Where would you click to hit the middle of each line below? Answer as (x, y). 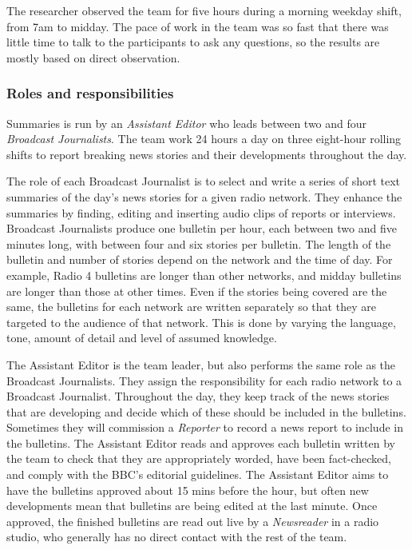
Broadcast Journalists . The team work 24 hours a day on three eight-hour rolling (204, 139)
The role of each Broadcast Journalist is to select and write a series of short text (204, 181)
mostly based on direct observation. (93, 57)
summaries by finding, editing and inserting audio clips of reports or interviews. (201, 212)
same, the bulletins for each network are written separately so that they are (191, 307)
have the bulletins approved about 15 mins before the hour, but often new (188, 490)
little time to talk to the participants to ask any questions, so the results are (193, 42)
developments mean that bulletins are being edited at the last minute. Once (192, 506)
